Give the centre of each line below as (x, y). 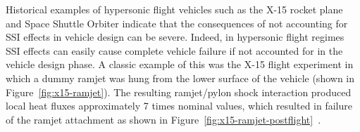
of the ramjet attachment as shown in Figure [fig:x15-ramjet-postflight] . (163, 119)
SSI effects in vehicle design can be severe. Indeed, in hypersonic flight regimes (175, 37)
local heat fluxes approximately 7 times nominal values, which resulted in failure (179, 106)
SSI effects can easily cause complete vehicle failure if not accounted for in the (174, 50)
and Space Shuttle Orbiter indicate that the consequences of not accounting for (177, 23)
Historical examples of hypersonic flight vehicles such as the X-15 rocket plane (174, 9)
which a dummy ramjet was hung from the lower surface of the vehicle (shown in (180, 78)
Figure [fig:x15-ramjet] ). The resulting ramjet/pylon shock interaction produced (179, 92)
